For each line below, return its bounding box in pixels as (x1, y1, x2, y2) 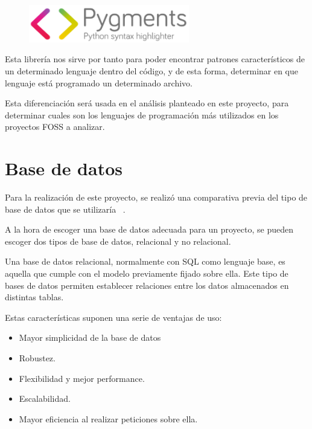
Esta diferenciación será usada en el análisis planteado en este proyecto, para (5, 97, 289, 109)
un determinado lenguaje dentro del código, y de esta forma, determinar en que (5, 64, 299, 77)
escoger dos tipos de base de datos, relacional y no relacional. (5, 234, 231, 247)
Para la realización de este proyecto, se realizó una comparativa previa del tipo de (5, 191, 308, 203)
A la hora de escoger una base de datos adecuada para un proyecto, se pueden (5, 223, 293, 236)
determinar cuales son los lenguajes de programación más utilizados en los (5, 108, 279, 121)
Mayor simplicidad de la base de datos (19, 331, 161, 344)
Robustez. (19, 351, 56, 364)
